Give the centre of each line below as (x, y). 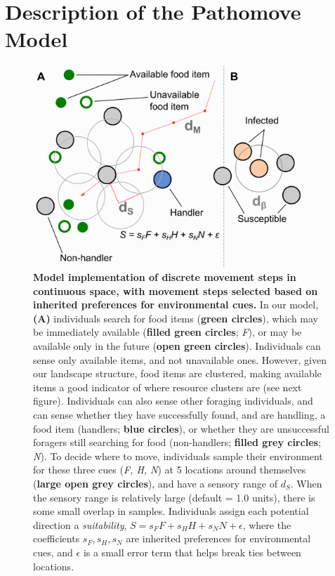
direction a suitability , (80, 524)
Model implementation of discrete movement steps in (165, 277)
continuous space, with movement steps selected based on (176, 290)
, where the (267, 524)
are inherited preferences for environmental (218, 538)
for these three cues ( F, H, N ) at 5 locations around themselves (170, 470)
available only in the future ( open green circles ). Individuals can (177, 346)
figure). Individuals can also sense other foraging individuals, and (173, 401)
